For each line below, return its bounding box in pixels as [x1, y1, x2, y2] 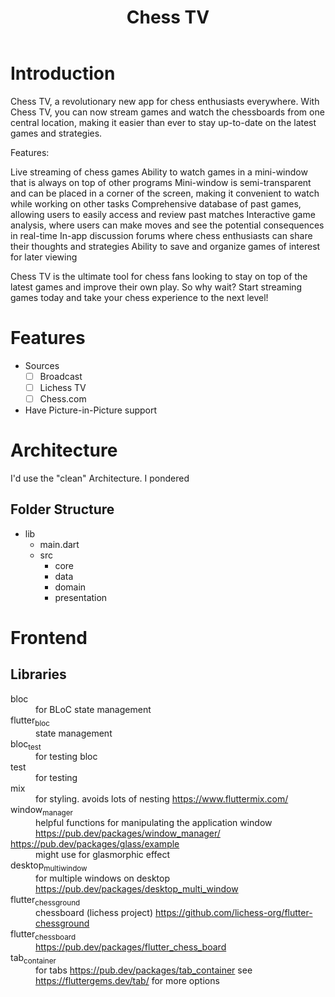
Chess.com [39, 393, 87, 405]
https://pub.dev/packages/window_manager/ [35, 827, 221, 840]
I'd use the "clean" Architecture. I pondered [10, 472, 190, 484]
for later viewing [10, 251, 78, 263]
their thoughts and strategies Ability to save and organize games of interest [10, 240, 321, 252]
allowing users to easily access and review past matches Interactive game [10, 208, 316, 220]
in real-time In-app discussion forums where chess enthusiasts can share [10, 229, 313, 241]
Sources [24, 359, 60, 371]
